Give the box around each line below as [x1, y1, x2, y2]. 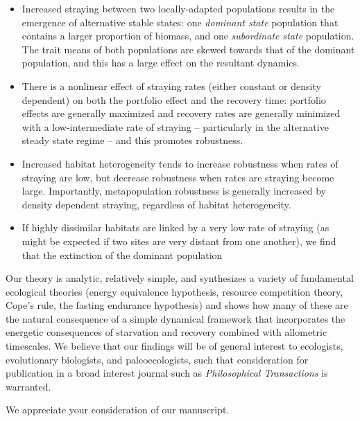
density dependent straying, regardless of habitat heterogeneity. [22, 197, 291, 211]
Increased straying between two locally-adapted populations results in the [22, 1, 335, 15]
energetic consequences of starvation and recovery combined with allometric [6, 325, 327, 339]
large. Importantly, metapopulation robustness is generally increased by [22, 183, 326, 198]
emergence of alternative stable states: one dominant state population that [22, 15, 338, 29]
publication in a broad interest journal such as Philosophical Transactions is [6, 366, 328, 380]
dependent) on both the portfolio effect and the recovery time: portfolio [22, 92, 326, 107]
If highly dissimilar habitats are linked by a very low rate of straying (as [22, 220, 329, 235]
